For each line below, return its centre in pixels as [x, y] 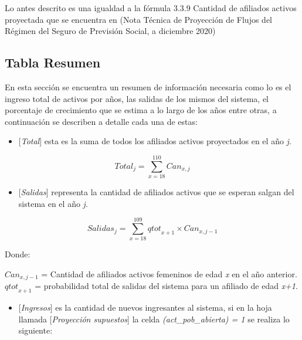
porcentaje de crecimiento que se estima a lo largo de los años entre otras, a [141, 110]
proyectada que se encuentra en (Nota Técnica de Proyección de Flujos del [138, 19]
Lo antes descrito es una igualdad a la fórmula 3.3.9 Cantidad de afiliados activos [151, 8]
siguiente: [35, 330]
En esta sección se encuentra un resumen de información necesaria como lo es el [148, 86]
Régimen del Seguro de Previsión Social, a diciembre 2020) [110, 31]
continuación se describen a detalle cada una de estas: [101, 121]
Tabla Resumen [53, 62]
